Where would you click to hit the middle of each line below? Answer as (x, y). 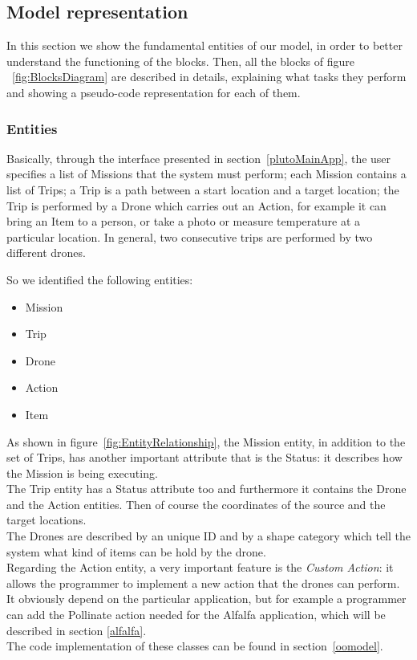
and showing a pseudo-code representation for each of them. (154, 92)
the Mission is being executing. (82, 473)
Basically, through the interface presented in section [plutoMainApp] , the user (199, 158)
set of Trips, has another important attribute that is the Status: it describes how (204, 457)
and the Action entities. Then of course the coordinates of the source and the (196, 504)
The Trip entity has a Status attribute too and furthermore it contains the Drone (206, 489)
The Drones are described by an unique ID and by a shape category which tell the (208, 536)
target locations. (47, 520)
